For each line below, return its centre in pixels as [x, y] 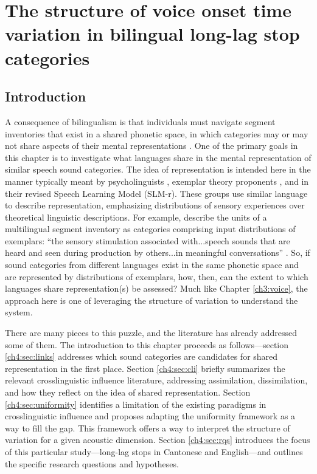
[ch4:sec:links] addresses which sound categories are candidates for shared [141, 356]
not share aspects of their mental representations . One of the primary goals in [152, 146]
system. [19, 312]
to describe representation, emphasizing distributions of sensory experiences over [155, 205]
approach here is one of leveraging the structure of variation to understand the [152, 300]
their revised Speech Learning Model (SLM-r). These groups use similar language [156, 193]
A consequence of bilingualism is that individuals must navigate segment [140, 121]
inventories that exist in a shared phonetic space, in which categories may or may [157, 133]
